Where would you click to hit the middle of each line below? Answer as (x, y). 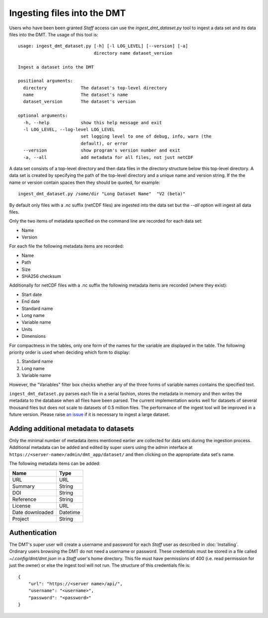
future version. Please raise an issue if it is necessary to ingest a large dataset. (90, 414)
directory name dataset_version (133, 53)
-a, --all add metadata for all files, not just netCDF (108, 157)
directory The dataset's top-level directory (95, 88)
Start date (32, 294)
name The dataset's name (76, 95)
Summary (23, 486)
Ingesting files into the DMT (67, 13)
